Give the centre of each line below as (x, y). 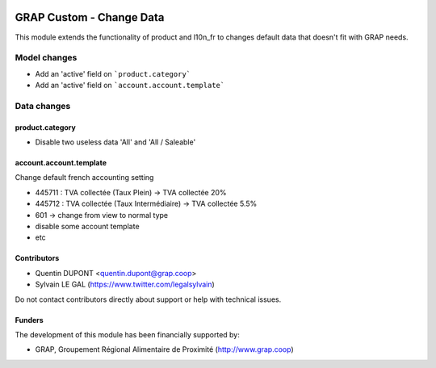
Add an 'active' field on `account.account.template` (130, 86)
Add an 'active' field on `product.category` (113, 73)
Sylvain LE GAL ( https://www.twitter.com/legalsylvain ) (125, 284)
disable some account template (88, 226)
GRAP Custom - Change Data (90, 17)
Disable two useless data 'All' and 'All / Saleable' (115, 142)
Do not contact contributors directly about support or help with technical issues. (148, 299)
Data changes (43, 106)
